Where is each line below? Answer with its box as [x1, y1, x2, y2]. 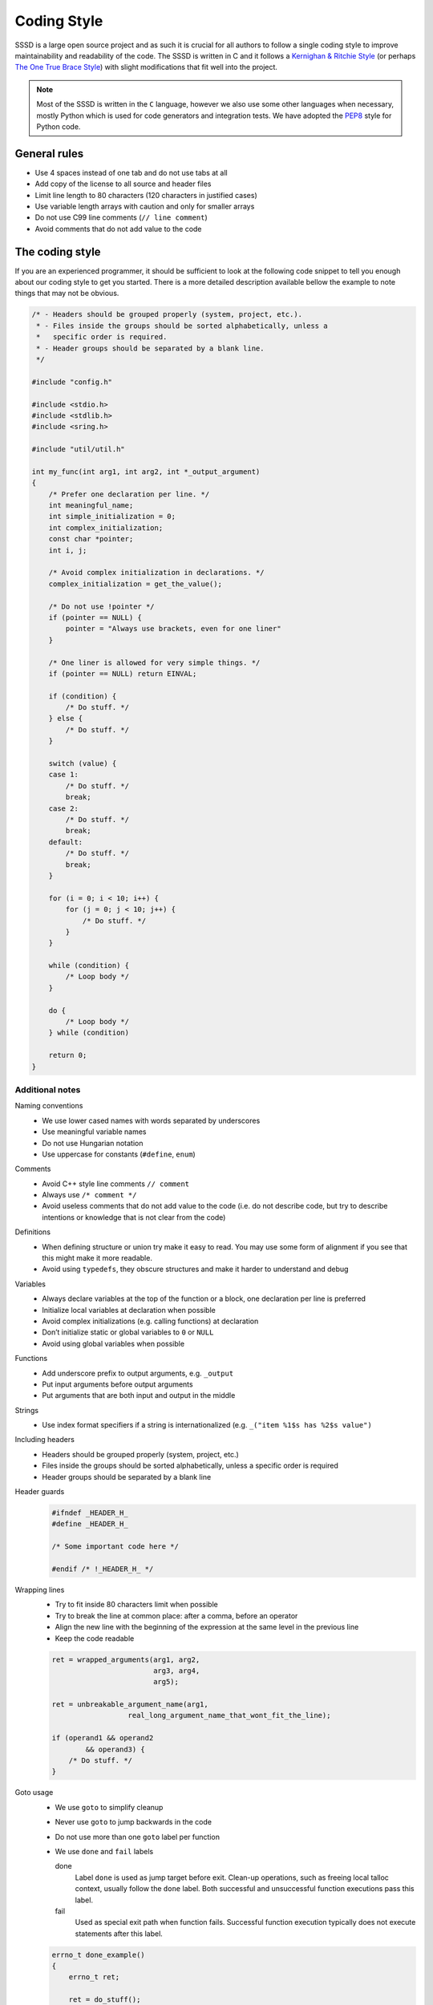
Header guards [14, 1487, 65, 1497]
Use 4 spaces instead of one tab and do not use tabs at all [34, 168, 228, 177]
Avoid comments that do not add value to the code [34, 224, 202, 233]
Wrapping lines [14, 1585, 65, 1594]
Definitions [14, 1227, 51, 1237]
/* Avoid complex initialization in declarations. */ [48, 568, 265, 577]
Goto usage [14, 1788, 54, 1797]
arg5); [152, 1677, 180, 1687]
